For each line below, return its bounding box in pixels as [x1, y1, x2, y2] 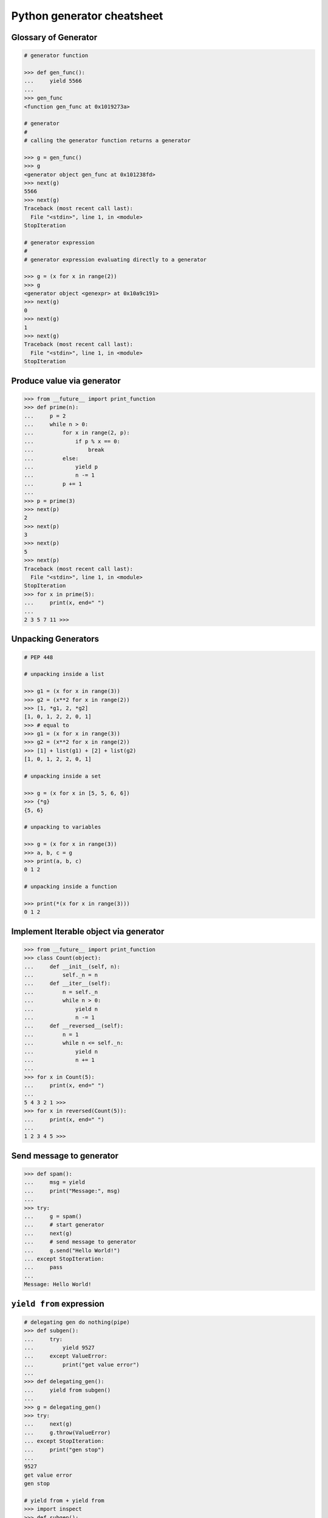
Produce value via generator [11, 375, 121, 386]
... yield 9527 [24, 1344, 95, 1351]
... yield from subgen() [24, 1386, 111, 1394]
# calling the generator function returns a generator [24, 137, 191, 144]
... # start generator [24, 1221, 104, 1228]
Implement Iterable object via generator [11, 926, 165, 936]
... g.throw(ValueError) [24, 1429, 111, 1436]
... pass [24, 1264, 63, 1271]
